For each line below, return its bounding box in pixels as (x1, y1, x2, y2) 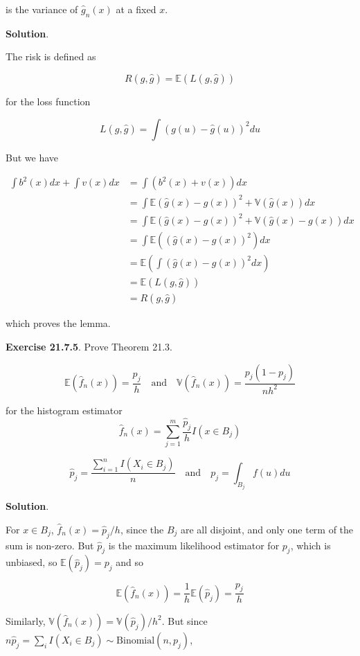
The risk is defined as (6, 49, 96, 64)
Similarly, (6, 613, 46, 628)
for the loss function (6, 94, 91, 108)
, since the (120, 522, 164, 536)
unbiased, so (6, 555, 57, 569)
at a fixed (116, 2, 156, 16)
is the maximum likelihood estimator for (108, 538, 280, 552)
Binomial (116, 635, 155, 646)
